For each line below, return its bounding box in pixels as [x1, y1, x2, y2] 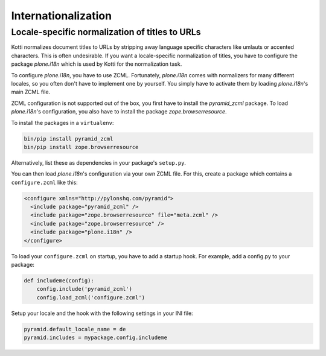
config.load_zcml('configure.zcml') [36, 294, 145, 301]
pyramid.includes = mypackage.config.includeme [24, 334, 167, 341]
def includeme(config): [24, 277, 95, 284]
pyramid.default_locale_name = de [24, 326, 126, 332]
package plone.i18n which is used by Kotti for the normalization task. [11, 60, 182, 68]
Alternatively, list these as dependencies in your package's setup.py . [11, 159, 187, 166]
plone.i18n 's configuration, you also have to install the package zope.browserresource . [11, 108, 227, 115]
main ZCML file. [11, 88, 51, 96]
